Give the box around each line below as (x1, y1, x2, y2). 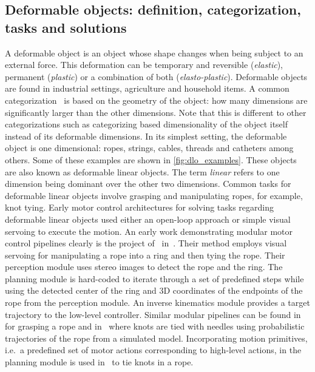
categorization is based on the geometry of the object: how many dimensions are (5, 93, 308, 106)
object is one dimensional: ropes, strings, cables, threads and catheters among (5, 141, 294, 154)
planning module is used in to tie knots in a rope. (5, 356, 194, 368)
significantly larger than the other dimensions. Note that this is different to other (5, 106, 307, 118)
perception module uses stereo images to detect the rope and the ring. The (5, 260, 283, 273)
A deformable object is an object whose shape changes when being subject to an (5, 46, 303, 59)
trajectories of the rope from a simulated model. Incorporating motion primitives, (5, 331, 308, 344)
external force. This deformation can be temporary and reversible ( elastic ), (5, 58, 283, 71)
